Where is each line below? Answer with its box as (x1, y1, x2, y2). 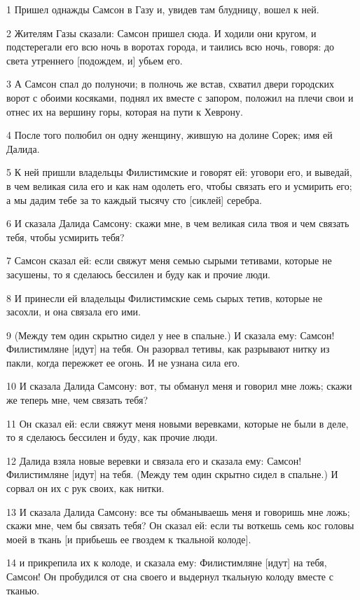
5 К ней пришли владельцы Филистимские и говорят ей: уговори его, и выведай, (6, 165, 352, 179)
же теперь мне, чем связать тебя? (6, 393, 148, 407)
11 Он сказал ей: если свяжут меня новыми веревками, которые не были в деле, (6, 416, 349, 430)
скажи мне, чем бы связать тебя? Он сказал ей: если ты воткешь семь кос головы (6, 518, 354, 533)
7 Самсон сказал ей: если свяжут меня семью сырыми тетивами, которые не (6, 253, 332, 268)
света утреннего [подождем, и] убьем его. (6, 53, 183, 67)
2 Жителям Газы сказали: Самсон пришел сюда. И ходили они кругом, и (6, 25, 317, 40)
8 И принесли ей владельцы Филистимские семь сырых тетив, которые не (6, 290, 323, 305)
